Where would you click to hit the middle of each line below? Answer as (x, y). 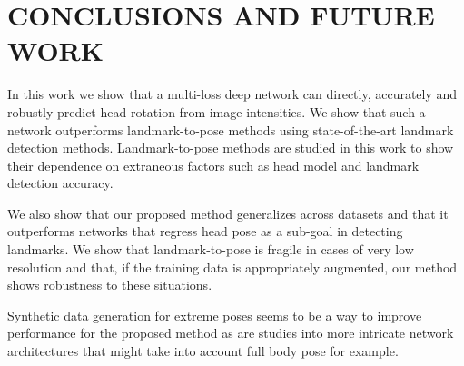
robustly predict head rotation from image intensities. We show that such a (217, 111)
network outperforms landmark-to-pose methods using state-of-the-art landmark (231, 129)
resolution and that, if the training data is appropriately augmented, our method (232, 267)
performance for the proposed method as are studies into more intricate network (231, 333)
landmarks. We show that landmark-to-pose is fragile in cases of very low (211, 249)
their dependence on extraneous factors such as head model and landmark (213, 165)
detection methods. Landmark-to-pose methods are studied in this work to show (231, 148)
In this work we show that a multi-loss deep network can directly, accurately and (232, 94)
